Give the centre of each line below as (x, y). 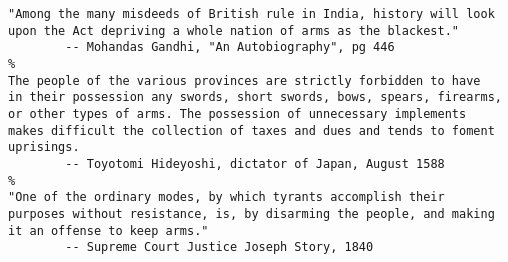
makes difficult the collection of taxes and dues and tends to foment (251, 130)
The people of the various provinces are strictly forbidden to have (244, 80)
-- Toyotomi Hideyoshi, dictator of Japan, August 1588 (255, 163)
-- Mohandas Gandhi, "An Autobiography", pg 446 (230, 47)
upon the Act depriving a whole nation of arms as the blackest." (234, 30)
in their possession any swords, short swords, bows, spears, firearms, (255, 97)
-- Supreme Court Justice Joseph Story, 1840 (219, 247)
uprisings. (44, 147)
